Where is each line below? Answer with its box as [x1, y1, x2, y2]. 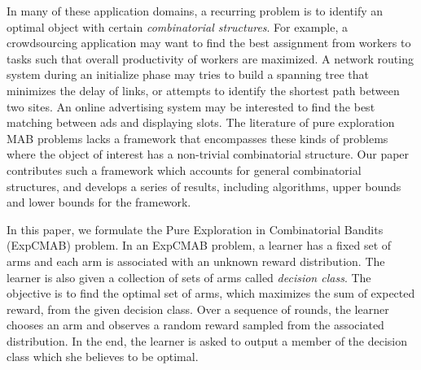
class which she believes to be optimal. [7, 348, 199, 365]
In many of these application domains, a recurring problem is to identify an [7, 2, 384, 19]
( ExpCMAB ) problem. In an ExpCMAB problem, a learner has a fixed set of [7, 237, 392, 254]
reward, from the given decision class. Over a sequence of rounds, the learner [7, 300, 389, 317]
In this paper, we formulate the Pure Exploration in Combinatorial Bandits [7, 220, 384, 237]
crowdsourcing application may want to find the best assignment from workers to [7, 34, 411, 51]
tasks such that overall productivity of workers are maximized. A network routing [7, 50, 414, 67]
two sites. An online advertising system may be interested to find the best [7, 98, 375, 115]
